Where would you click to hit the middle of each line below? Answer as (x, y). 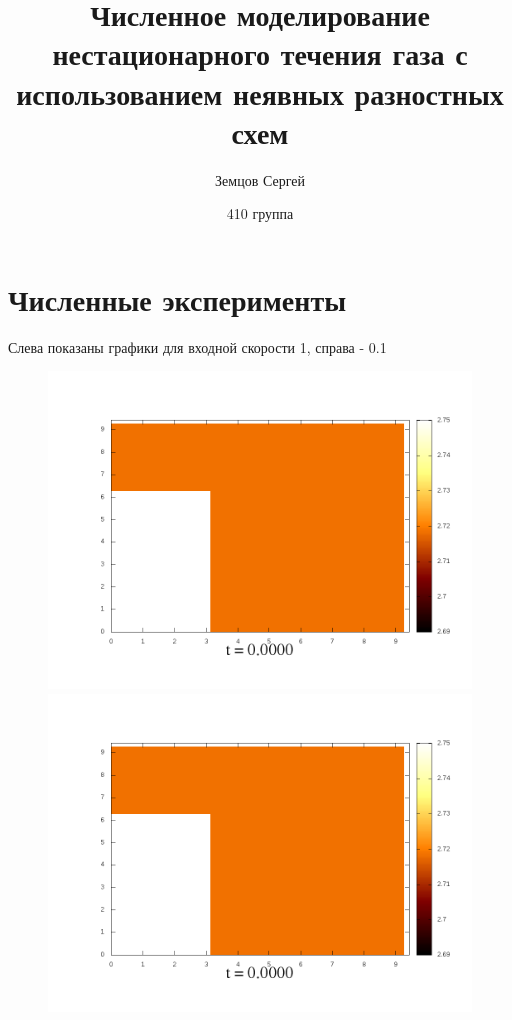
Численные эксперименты (177, 298)
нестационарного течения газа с (260, 53)
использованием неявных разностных (260, 92)
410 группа (260, 213)
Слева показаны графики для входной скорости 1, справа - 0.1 (197, 346)
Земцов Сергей (260, 179)
